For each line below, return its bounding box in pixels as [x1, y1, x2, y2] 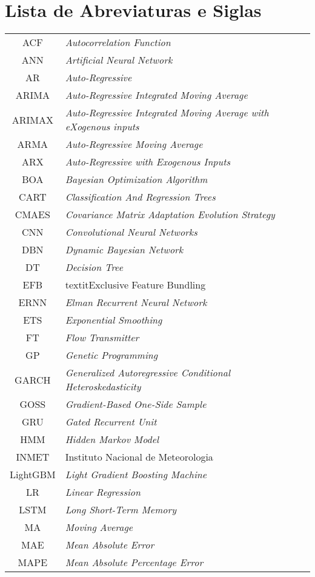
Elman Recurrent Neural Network [65, 295, 207, 310]
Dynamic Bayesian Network [65, 242, 184, 257]
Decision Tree [65, 260, 123, 275]
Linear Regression [65, 485, 141, 499]
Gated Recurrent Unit [65, 415, 157, 429]
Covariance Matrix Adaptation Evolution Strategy [65, 207, 275, 222]
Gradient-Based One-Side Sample [65, 397, 207, 412]
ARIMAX [12, 112, 53, 127]
